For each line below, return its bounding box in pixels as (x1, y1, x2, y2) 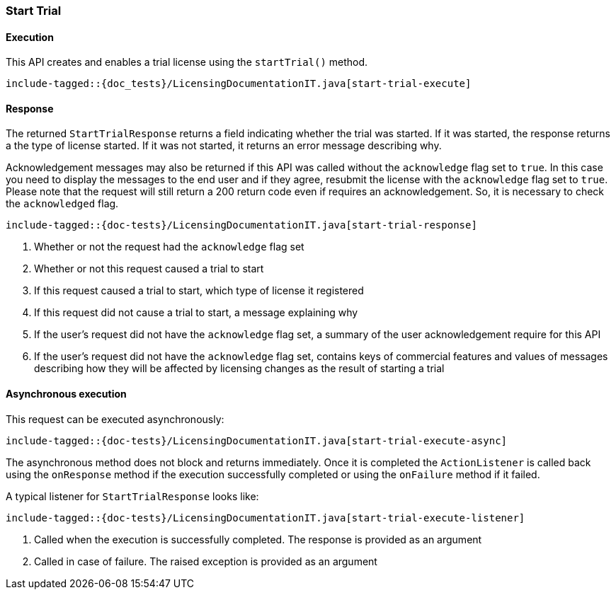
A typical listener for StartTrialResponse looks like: (6, 490, 259, 502)
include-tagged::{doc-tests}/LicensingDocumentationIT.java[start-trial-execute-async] (6, 434, 508, 446)
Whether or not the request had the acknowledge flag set (34, 241, 304, 253)
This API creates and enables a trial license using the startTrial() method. (6, 56, 368, 69)
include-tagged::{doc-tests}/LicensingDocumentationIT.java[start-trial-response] (6, 219, 477, 231)
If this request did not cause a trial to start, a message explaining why (34, 306, 358, 319)
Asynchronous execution (6, 388, 127, 400)
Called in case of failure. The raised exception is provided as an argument (34, 555, 377, 567)
